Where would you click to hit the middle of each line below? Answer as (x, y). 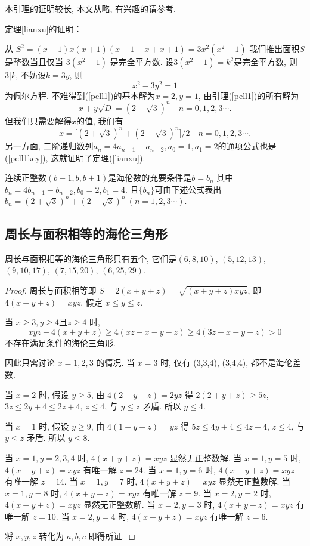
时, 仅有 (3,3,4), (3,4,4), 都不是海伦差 (231, 363)
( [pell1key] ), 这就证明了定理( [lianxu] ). (75, 157)
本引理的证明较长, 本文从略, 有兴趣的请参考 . (91, 8)
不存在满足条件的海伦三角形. (60, 342)
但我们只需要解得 (38, 120)
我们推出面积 (275, 49)
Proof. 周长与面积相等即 (51, 290)
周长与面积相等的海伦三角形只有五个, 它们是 (91, 258)
